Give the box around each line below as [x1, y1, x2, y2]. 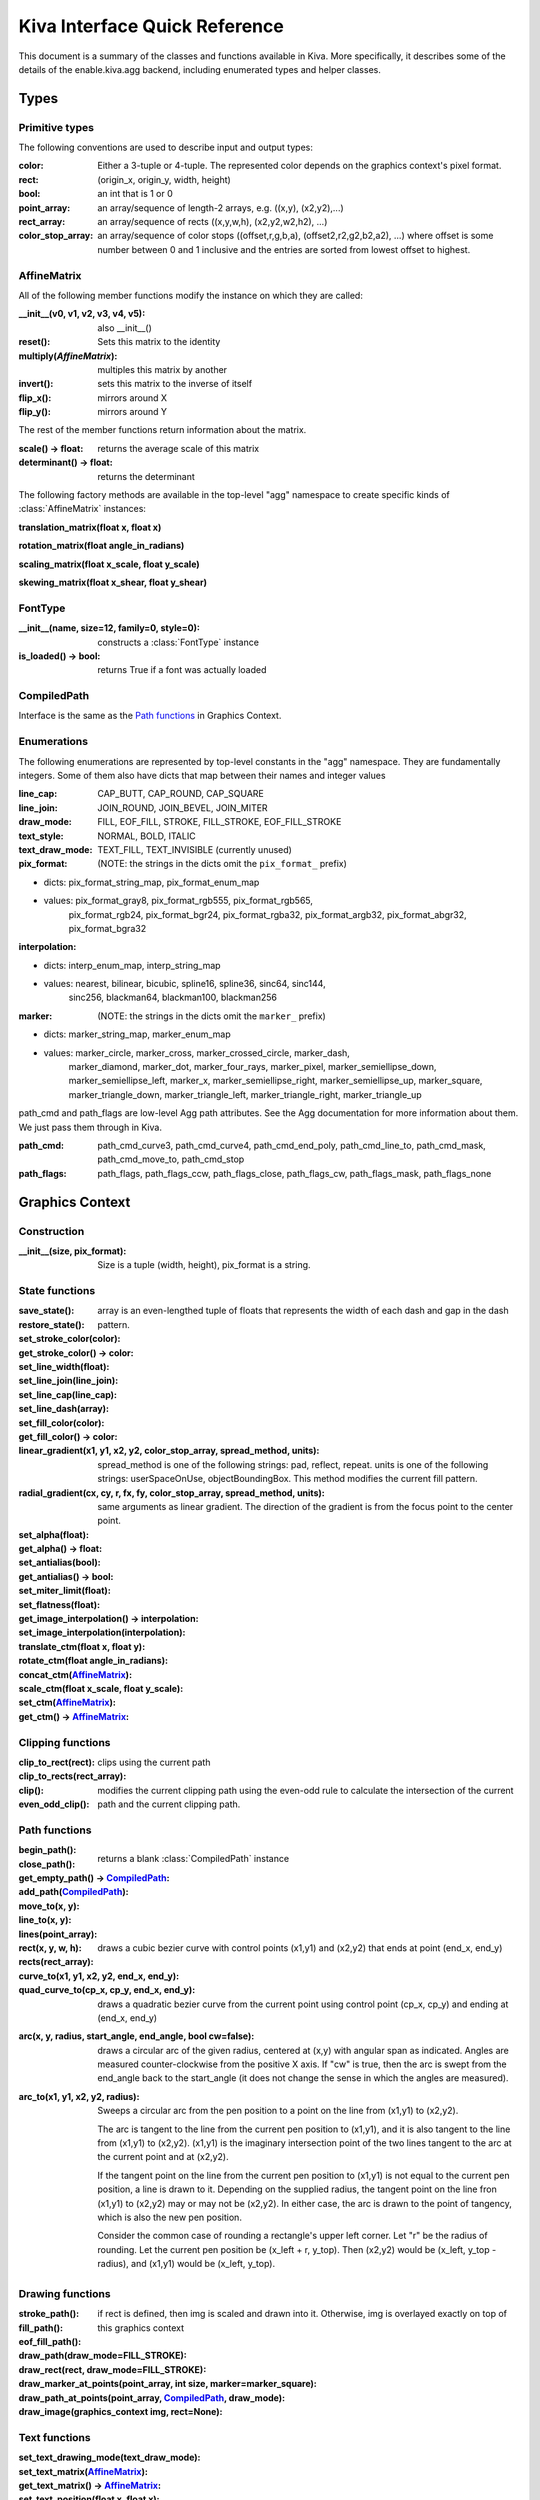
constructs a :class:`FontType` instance [97, 636, 260, 648]
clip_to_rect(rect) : [18, 1756, 95, 1768]
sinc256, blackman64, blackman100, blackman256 [68, 991, 277, 1004]
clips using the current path [97, 1756, 211, 1768]
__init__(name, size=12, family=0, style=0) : [18, 622, 200, 634]
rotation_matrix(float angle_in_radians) [18, 540, 185, 552]
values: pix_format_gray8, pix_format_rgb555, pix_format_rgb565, [43, 895, 314, 907]
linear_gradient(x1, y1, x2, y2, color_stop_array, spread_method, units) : [18, 1445, 320, 1457]
